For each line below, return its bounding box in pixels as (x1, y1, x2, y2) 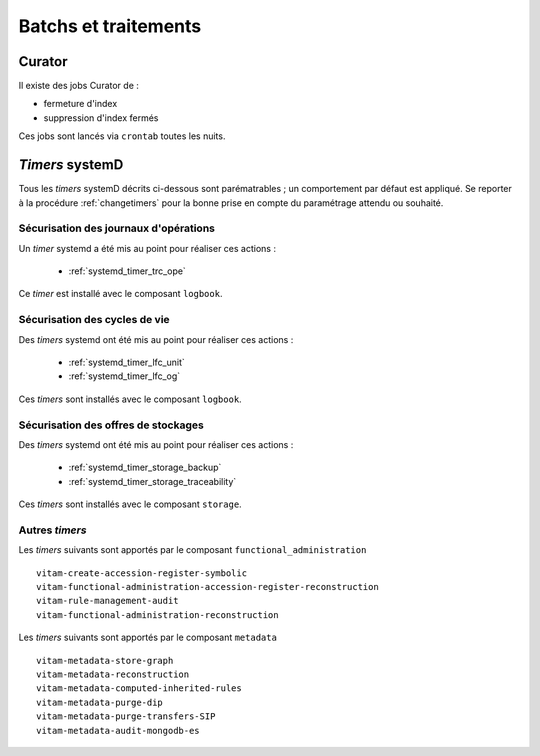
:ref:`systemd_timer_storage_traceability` (68, 475, 237, 487)
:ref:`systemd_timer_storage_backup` (68, 461, 222, 474)
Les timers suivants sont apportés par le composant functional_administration (18, 544, 367, 556)
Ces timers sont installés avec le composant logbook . (18, 393, 242, 405)
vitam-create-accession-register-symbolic (36, 567, 248, 579)
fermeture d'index (43, 98, 118, 110)
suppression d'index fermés (43, 111, 159, 124)
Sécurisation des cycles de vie (18, 313, 170, 327)
